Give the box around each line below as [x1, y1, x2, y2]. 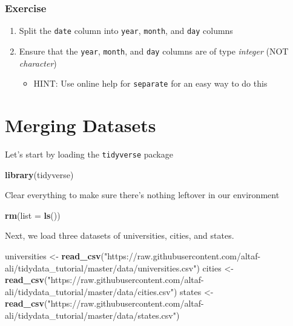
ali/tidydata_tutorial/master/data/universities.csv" [5, 261, 197, 274]
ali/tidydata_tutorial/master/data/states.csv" [5, 308, 176, 321]
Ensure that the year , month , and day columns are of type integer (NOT [19, 44, 289, 57]
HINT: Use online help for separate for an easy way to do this [33, 77, 268, 90]
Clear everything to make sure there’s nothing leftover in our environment [5, 188, 280, 201]
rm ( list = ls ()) [5, 208, 61, 221]
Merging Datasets [5, 112, 156, 137]
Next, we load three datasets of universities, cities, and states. [5, 229, 234, 242]
